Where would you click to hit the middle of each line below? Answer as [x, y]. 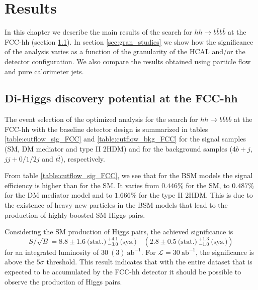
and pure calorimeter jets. [44, 71]
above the [20, 262]
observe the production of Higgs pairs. [63, 281]
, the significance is [225, 252]
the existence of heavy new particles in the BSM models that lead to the [116, 205]
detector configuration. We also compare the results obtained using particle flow [128, 61]
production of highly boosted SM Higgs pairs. [75, 214]
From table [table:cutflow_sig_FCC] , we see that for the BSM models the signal [129, 175]
